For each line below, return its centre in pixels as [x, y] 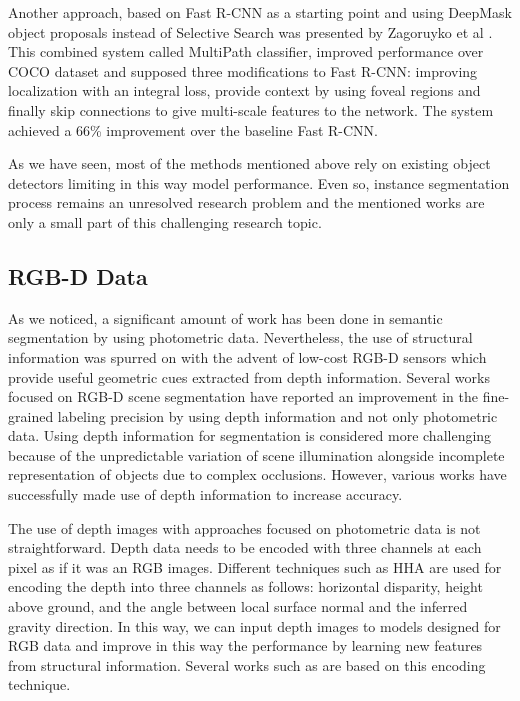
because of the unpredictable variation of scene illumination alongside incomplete [256, 454]
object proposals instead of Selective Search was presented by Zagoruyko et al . [250, 31]
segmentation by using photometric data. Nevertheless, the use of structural [240, 337]
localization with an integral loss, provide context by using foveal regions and [244, 90]
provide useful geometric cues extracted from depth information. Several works [249, 376]
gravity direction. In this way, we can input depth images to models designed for [254, 625]
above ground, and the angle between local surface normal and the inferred [238, 606]
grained [31, 415]
